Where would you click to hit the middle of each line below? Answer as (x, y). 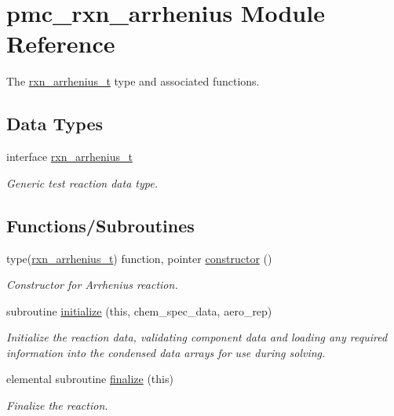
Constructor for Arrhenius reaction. (92, 285)
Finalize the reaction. (57, 405)
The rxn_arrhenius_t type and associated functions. (133, 81)
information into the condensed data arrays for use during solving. (166, 352)
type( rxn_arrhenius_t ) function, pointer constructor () (139, 258)
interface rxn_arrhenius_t (69, 157)
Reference (61, 44)
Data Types (55, 124)
